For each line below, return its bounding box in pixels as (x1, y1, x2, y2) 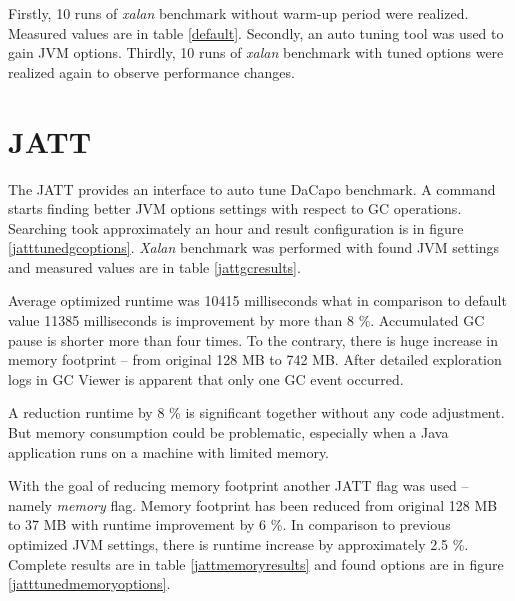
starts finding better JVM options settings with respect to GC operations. (8, 198, 462, 219)
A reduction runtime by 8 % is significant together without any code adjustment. (8, 402, 505, 423)
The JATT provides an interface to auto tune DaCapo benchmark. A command (8, 178, 496, 199)
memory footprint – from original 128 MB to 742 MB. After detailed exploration (8, 349, 502, 370)
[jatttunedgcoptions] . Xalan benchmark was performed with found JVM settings (8, 237, 500, 258)
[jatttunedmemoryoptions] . (8, 573, 171, 594)
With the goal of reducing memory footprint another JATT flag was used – (8, 475, 469, 496)
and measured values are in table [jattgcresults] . (8, 256, 301, 277)
